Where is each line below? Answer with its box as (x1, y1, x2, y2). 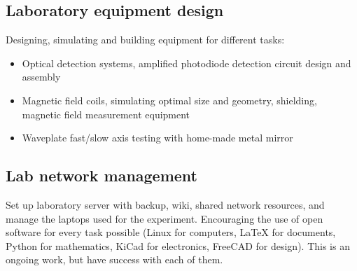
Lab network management (6, 165, 198, 186)
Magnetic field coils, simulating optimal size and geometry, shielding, (22, 92, 317, 107)
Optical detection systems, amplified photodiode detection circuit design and (22, 55, 351, 70)
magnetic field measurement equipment (22, 106, 190, 121)
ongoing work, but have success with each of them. (6, 252, 223, 267)
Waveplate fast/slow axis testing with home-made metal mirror (22, 130, 293, 145)
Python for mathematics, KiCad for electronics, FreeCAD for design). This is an (6, 238, 350, 253)
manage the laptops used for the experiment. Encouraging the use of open (6, 211, 323, 225)
